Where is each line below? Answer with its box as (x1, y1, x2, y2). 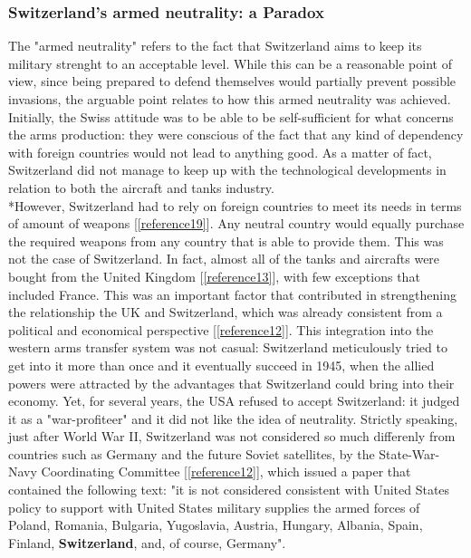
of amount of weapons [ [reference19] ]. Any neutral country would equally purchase (8, 214, 465, 233)
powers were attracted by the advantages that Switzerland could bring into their (8, 373, 455, 392)
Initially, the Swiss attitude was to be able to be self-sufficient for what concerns (8, 107, 454, 126)
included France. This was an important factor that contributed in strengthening (8, 284, 457, 303)
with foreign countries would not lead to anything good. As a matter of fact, (8, 142, 432, 161)
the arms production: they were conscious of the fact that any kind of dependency (8, 125, 464, 144)
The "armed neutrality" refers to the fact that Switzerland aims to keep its (8, 36, 422, 55)
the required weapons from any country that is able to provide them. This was (8, 231, 444, 250)
